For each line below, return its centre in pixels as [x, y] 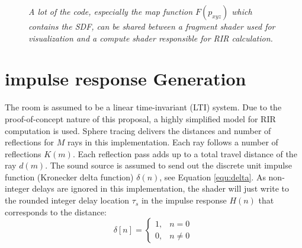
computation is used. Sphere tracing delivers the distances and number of [138, 130]
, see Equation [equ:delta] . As [213, 177]
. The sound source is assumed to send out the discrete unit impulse [168, 165]
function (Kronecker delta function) [69, 177]
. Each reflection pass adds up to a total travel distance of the [185, 153]
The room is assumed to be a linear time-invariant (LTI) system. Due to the [143, 107]
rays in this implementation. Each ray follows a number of [173, 142]
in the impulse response [184, 200]
